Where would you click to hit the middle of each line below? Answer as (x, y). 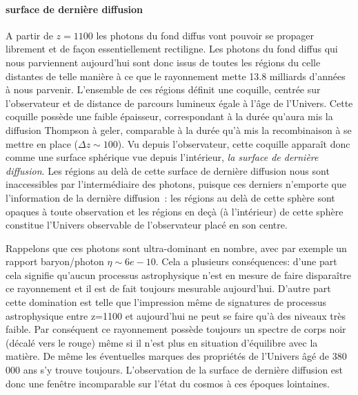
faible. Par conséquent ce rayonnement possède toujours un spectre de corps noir (176, 329)
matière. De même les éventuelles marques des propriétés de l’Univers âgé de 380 (176, 356)
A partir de (29, 35)
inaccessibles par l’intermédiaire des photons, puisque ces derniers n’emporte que (176, 184)
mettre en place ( (42, 143)
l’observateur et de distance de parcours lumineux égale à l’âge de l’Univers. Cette (179, 103)
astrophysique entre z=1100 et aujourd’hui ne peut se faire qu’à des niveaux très (176, 315)
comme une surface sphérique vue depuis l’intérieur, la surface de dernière (162, 157)
